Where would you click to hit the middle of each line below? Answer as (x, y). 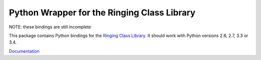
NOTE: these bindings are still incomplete (50, 27)
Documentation (24, 51)
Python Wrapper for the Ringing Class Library (102, 12)
